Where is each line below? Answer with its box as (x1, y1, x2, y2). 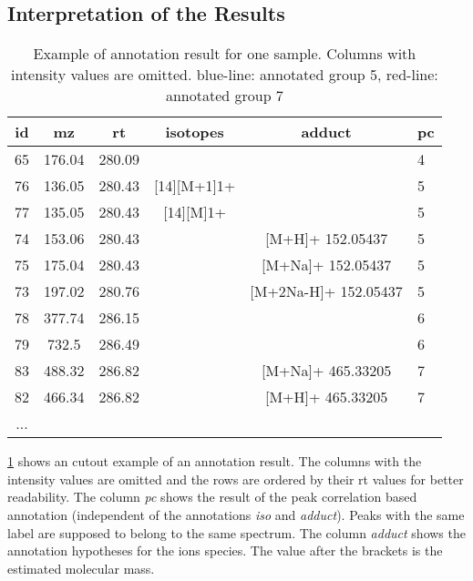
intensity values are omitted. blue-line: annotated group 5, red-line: (11, 64, 438, 86)
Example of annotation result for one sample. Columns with (33, 43, 416, 65)
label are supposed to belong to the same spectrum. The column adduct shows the (7, 523, 466, 542)
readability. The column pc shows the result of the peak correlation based (7, 487, 417, 506)
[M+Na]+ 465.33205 (261, 360, 392, 382)
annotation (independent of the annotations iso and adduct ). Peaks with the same (7, 505, 465, 524)
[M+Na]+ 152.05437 (261, 254, 392, 276)
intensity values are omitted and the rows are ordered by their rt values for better (7, 469, 464, 488)
